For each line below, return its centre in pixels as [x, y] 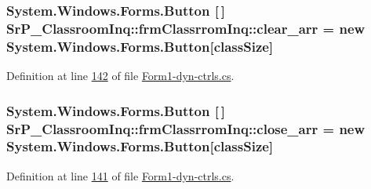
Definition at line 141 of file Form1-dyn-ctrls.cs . [120, 175]
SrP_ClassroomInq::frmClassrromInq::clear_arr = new [186, 28]
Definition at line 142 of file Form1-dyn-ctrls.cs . [120, 76]
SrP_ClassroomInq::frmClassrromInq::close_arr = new [186, 128]
